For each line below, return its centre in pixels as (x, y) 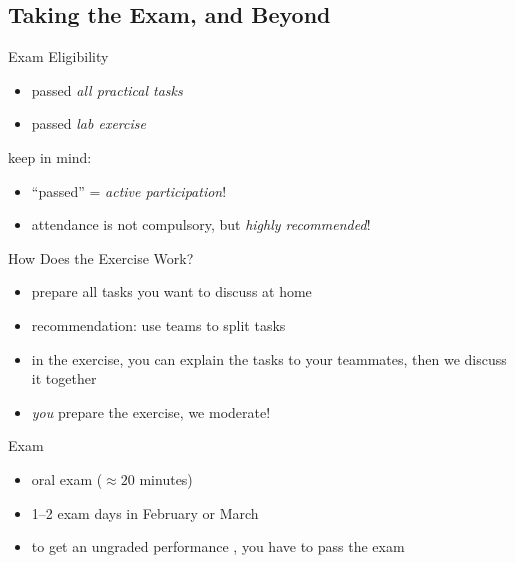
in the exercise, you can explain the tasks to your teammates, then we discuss (269, 358)
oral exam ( (67, 478)
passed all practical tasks (107, 89)
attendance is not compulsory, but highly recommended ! (201, 224)
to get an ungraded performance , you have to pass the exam (218, 546)
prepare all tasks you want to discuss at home (171, 291)
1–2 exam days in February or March (145, 512)
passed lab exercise (88, 123)
